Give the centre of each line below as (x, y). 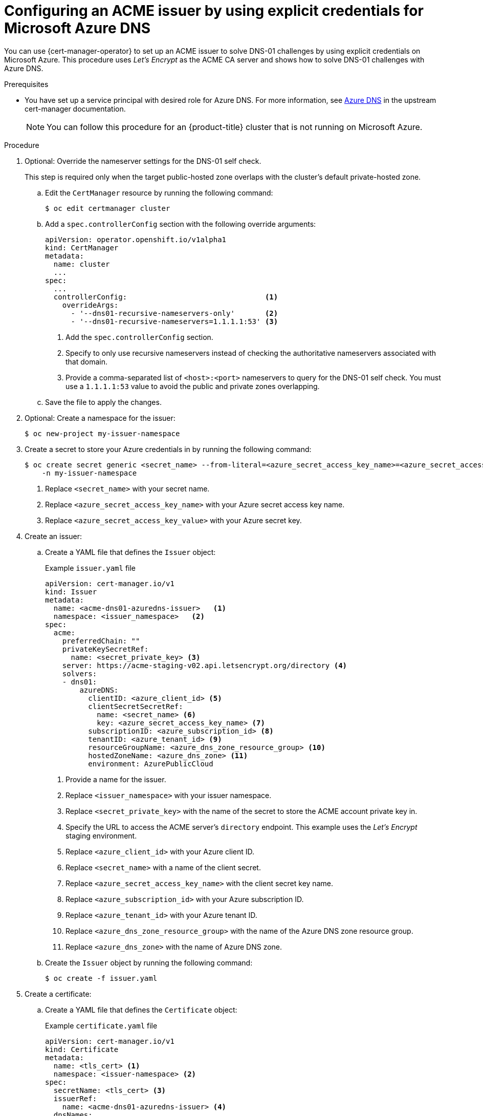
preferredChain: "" (101, 641)
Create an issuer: (53, 536)
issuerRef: (75, 1098)
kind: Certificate (82, 1049)
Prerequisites (26, 84)
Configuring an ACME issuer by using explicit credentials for (214, 11)
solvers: (80, 673)
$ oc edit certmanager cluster (108, 208)
